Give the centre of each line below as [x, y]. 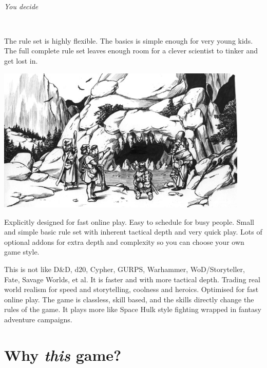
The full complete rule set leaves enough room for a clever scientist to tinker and [131, 51]
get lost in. [21, 60]
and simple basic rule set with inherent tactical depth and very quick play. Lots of [133, 232]
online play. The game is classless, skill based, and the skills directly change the [129, 299]
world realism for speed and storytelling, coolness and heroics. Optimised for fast [131, 289]
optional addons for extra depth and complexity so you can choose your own [124, 241]
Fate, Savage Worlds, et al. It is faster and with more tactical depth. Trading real [132, 279]
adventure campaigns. [38, 319]
